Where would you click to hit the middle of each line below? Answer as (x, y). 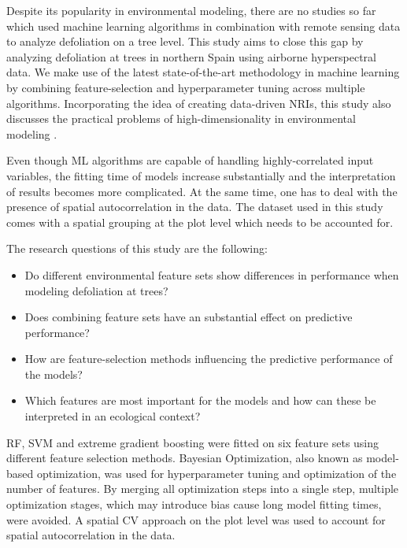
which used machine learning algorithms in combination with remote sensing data (203, 26)
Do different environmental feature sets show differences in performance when (212, 274)
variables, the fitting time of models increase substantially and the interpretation (201, 175)
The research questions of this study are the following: (137, 248)
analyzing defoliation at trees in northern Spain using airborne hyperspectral (191, 56)
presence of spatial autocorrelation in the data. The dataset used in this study (195, 207)
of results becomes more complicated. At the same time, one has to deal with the (202, 191)
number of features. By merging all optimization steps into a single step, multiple (203, 489)
